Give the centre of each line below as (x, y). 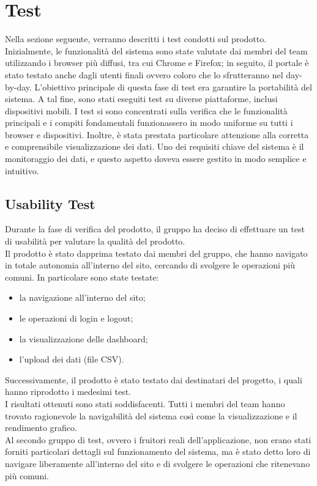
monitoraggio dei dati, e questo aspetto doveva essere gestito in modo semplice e (156, 159)
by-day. (18, 87)
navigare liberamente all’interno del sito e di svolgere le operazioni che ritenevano (158, 463)
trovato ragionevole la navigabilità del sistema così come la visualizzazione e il (151, 415)
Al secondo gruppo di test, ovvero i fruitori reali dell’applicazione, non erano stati (158, 439)
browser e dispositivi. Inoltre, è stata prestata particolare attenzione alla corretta (157, 134)
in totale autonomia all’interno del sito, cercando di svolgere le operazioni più (150, 265)
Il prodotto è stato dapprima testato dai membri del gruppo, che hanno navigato (156, 253)
